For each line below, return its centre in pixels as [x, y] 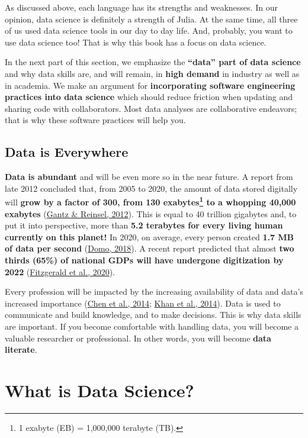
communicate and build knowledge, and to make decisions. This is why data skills [153, 315]
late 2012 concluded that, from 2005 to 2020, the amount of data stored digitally [151, 188]
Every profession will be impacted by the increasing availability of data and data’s [154, 292]
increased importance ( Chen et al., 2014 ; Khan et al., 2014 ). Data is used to [143, 303]
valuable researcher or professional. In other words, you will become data [138, 338]
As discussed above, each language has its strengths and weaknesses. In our [141, 7]
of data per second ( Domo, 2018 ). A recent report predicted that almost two [150, 248]
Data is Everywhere [67, 152]
